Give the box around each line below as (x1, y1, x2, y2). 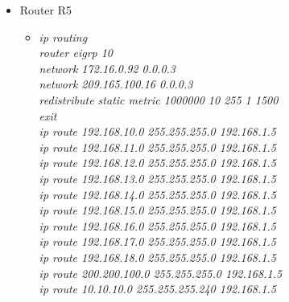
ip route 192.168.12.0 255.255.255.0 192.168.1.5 (39, 154, 276, 171)
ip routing (39, 28, 88, 45)
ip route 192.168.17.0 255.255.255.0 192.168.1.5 (39, 233, 276, 250)
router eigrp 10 (39, 44, 114, 61)
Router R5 (19, 2, 72, 18)
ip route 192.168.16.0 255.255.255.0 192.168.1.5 (39, 217, 276, 234)
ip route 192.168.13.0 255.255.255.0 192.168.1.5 (39, 169, 276, 186)
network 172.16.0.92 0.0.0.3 (39, 59, 176, 76)
